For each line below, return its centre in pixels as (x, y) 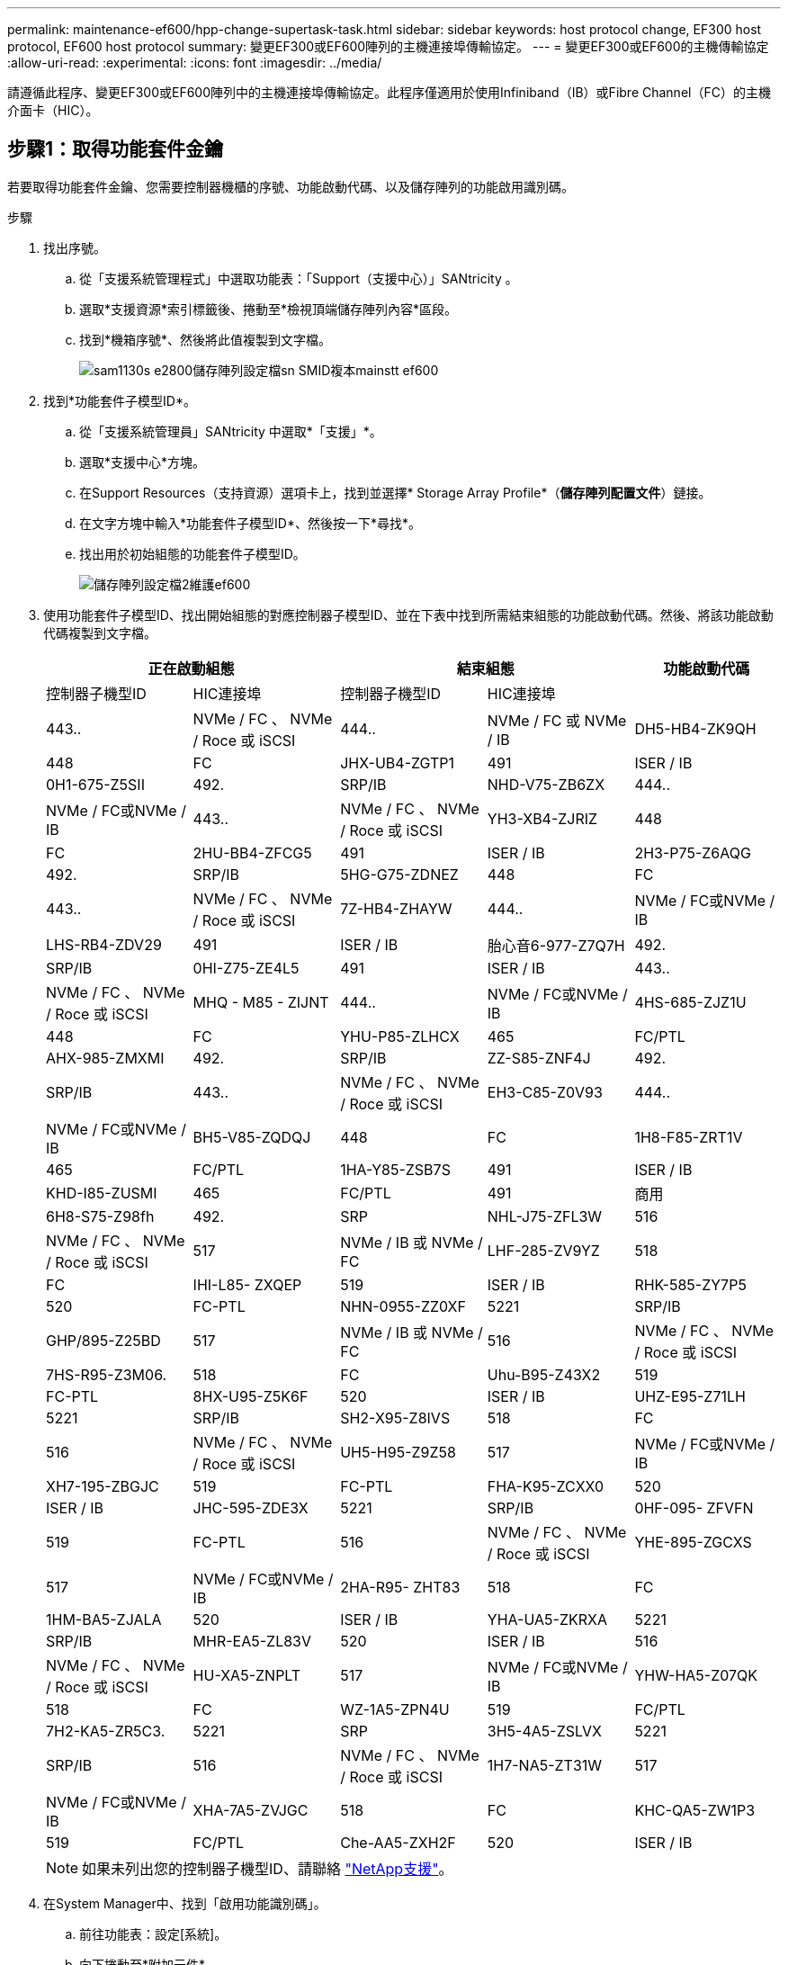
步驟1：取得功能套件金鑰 (116, 149)
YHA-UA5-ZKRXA (547, 1619)
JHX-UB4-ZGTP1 (398, 763)
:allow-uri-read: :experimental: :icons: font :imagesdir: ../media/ (195, 63)
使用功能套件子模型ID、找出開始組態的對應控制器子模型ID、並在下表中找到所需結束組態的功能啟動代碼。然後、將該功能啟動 (408, 615)
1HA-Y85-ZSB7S (395, 1169)
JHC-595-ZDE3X (251, 1507)
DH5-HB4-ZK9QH (695, 728)
